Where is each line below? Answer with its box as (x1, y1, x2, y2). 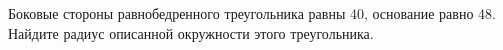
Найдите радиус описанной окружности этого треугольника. (8, 22, 374, 43)
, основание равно (363, 3, 474, 23)
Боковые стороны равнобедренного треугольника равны (8, 3, 346, 23)
